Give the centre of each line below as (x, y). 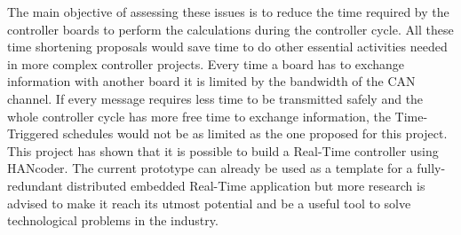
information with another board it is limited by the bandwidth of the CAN (211, 81)
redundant (35, 185)
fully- (431, 168)
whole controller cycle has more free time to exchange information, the (199, 116)
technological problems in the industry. (113, 220)
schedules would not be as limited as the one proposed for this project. (255, 133)
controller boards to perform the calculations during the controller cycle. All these (230, 29)
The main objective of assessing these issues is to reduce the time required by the (228, 12)
